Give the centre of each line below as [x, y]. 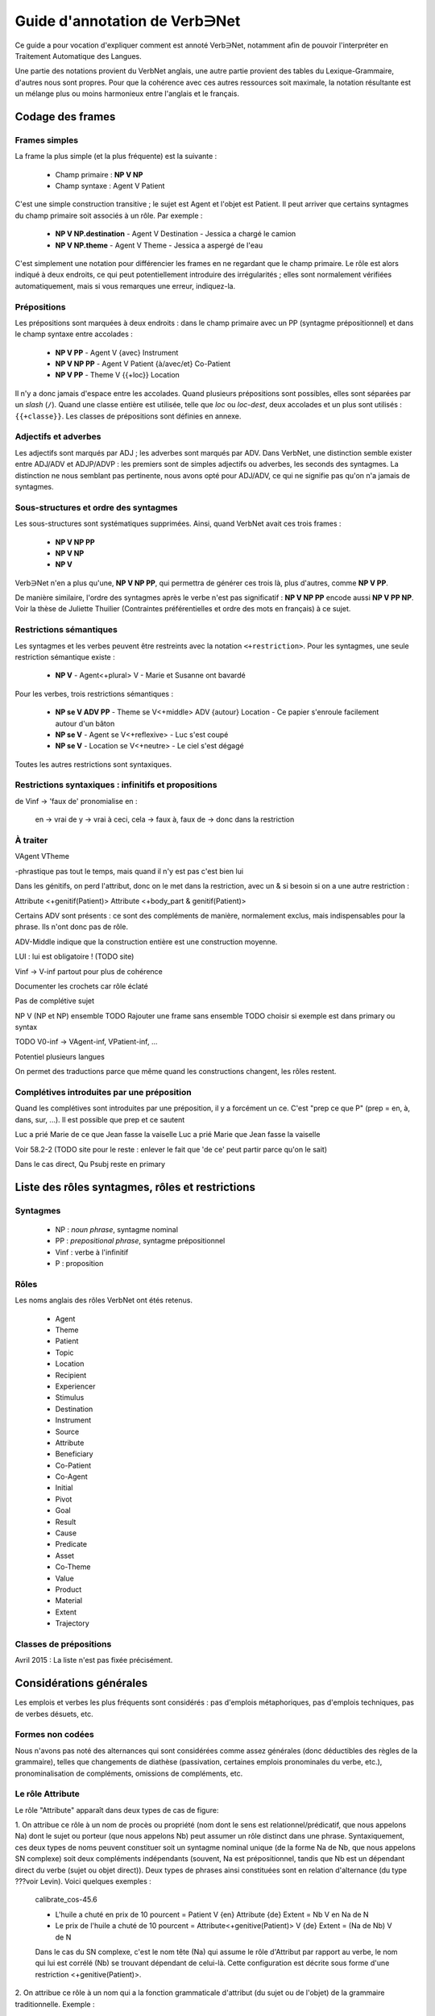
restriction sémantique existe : [65, 656]
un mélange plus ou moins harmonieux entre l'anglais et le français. [127, 94]
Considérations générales [81, 1683]
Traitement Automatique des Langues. [78, 56]
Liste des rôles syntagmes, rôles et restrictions [135, 1187]
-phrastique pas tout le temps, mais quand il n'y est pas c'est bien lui [129, 871]
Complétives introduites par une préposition [104, 1093]
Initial [64, 1488]
